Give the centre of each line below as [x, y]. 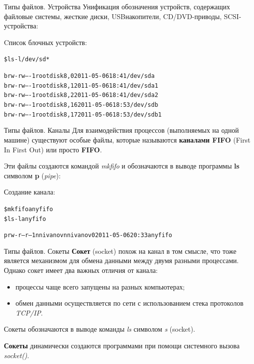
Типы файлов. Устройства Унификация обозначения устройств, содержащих [117, 6]
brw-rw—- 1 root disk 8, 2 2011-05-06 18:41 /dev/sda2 [81, 95]
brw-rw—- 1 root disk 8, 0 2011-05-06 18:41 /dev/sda [79, 76]
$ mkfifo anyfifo [29, 209]
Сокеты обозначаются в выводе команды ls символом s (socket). [100, 329]
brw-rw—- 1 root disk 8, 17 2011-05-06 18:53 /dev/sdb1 [83, 114]
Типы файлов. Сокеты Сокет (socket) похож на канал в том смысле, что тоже [120, 251]
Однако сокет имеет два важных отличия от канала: [81, 270]
